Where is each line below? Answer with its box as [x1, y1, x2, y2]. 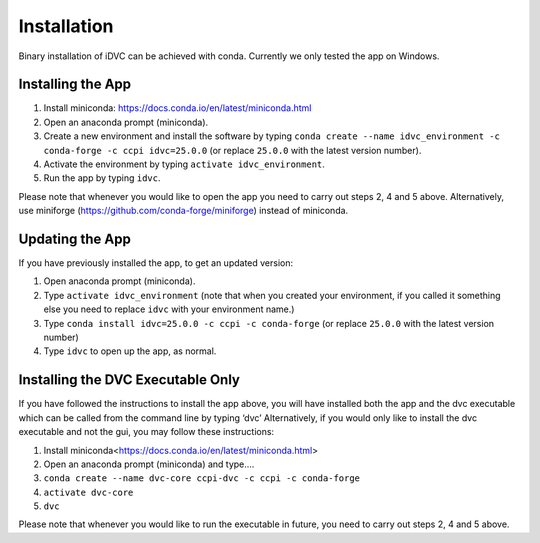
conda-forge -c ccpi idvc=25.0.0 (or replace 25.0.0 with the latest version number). [43, 144, 422, 156]
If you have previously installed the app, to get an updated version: [18, 257, 294, 269]
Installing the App [18, 76, 132, 93]
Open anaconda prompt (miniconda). [43, 275, 196, 287]
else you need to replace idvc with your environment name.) [43, 303, 295, 315]
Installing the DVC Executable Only [18, 371, 240, 389]
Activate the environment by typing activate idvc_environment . [43, 158, 325, 170]
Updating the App [18, 231, 132, 247]
